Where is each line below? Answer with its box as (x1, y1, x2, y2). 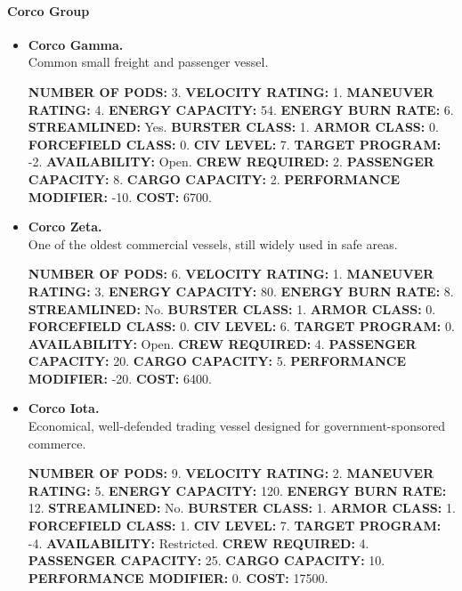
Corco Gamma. (28, 35, 124, 53)
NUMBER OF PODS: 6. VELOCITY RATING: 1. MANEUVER (28, 264, 434, 283)
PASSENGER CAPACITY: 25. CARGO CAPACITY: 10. (28, 551, 385, 570)
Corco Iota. (28, 399, 100, 417)
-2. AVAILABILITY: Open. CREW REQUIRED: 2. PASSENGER (28, 152, 434, 171)
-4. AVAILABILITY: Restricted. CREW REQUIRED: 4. (28, 533, 369, 552)
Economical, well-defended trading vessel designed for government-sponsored (28, 417, 445, 435)
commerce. (28, 433, 86, 452)
